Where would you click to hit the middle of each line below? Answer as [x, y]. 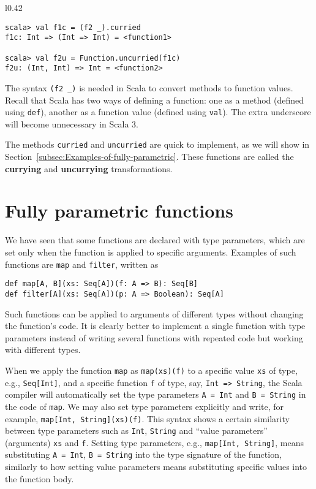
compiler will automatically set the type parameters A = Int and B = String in [156, 394]
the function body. [39, 478]
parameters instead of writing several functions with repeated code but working [154, 337]
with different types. [43, 350]
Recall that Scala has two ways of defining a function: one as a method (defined [155, 100]
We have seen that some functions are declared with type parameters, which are [155, 240]
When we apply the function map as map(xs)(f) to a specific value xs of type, [151, 370]
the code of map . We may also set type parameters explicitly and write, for [145, 406]
